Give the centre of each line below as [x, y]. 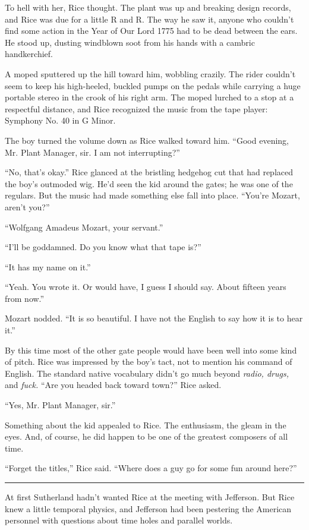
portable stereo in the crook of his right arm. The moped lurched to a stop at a [149, 97]
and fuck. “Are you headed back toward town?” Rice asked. [113, 385]
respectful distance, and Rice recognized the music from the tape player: [136, 108]
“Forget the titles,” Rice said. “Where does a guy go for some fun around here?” [151, 468]
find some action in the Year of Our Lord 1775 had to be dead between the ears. [151, 31]
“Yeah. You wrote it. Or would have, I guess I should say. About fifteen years [146, 287]
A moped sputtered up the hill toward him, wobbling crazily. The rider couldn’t [150, 73]
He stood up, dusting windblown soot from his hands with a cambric [130, 42]
